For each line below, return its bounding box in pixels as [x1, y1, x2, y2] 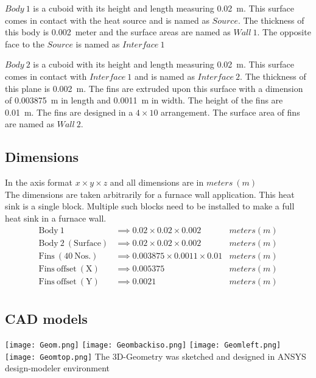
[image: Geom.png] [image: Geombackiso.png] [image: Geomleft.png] [5, 340, 281, 349]
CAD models [5, 309, 88, 328]
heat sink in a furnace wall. [5, 211, 107, 224]
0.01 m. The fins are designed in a [5, 105, 133, 118]
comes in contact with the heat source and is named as [5, 13, 209, 26]
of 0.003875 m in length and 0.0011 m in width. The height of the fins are [5, 94, 283, 107]
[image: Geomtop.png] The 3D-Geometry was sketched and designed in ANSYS [5, 349, 306, 362]
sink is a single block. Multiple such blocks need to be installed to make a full [5, 200, 295, 212]
